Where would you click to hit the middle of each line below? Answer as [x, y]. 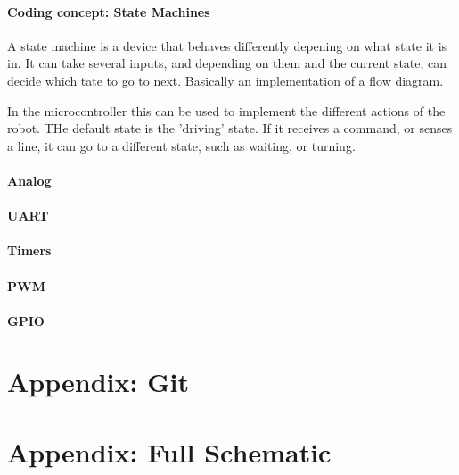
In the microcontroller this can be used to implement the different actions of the [226, 110]
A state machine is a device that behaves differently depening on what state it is [227, 45]
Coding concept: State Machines [109, 11]
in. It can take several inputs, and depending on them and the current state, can [227, 63]
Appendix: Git [98, 382]
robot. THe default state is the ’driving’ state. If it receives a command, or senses [230, 128]
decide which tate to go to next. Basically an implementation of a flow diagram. [225, 80]
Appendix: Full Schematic [169, 451]
